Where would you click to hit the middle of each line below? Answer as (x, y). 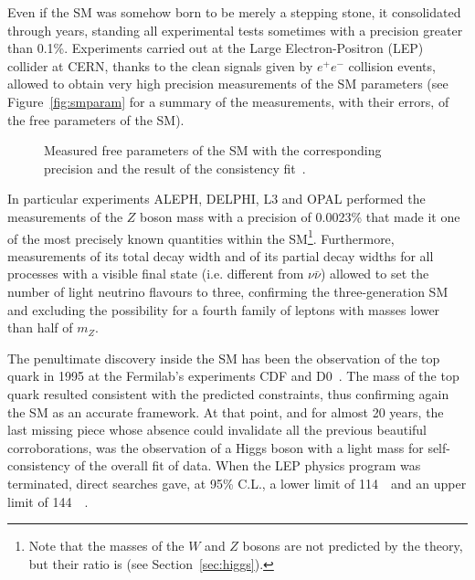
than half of (40, 327)
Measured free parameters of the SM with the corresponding (213, 150)
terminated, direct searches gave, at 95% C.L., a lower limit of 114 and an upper (237, 483)
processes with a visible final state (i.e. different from (156, 274)
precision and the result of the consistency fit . (175, 168)
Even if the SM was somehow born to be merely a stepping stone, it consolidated (234, 12)
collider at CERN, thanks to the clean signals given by (160, 65)
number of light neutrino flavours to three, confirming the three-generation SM (228, 291)
